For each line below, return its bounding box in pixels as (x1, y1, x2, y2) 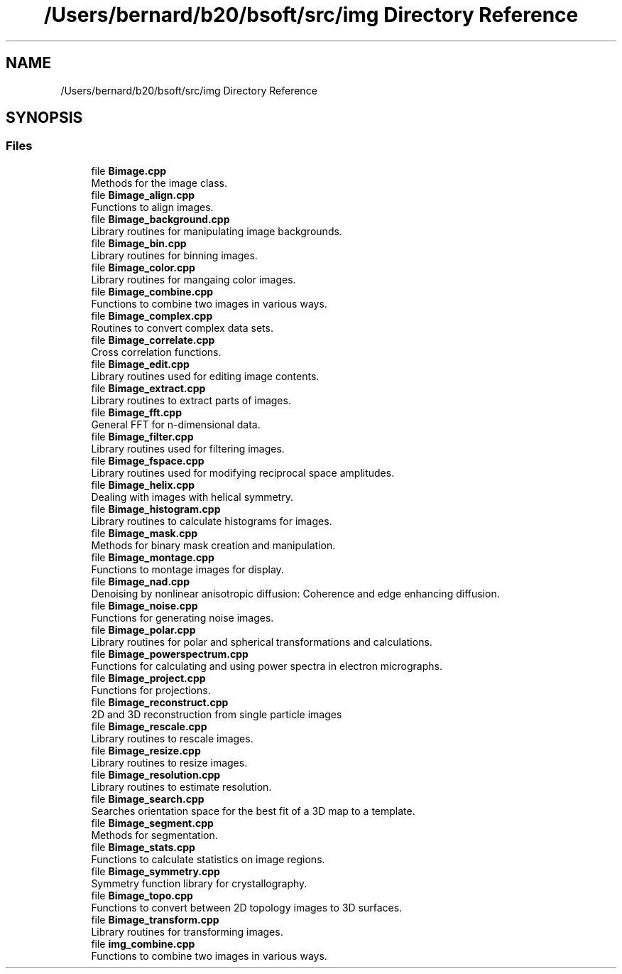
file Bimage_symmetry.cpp (91, 865, 220, 877)
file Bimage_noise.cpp (91, 599, 198, 612)
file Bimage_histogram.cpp (91, 502, 221, 515)
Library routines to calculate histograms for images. (91, 514, 332, 527)
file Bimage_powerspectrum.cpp (91, 647, 249, 660)
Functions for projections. (91, 683, 211, 696)
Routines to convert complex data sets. (91, 321, 273, 334)
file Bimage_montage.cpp (91, 551, 214, 563)
